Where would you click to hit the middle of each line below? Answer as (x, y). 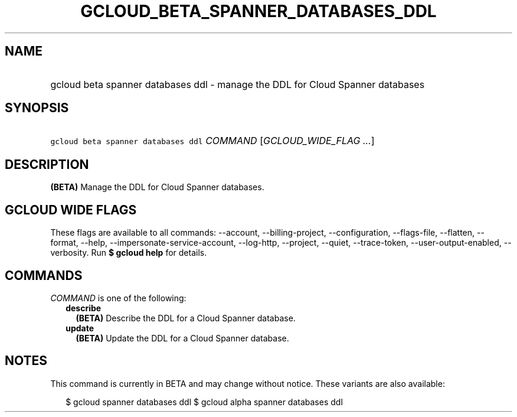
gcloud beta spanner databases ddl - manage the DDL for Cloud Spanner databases (238, 84)
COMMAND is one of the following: (118, 298)
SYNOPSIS (37, 108)
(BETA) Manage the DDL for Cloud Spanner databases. (157, 187)
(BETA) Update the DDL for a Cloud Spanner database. (182, 338)
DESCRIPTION (47, 164)
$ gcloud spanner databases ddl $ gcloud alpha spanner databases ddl (204, 402)
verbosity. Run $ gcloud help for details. (129, 253)
